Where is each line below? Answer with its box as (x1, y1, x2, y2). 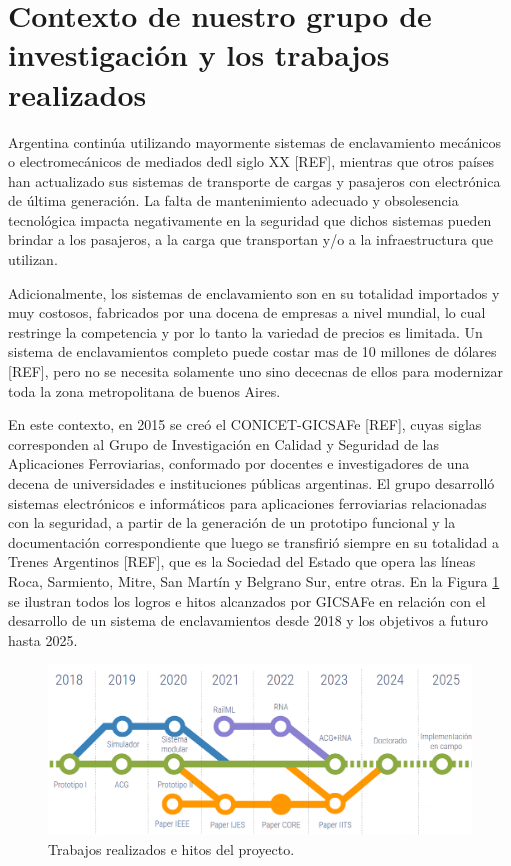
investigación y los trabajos (8, 34, 390, 75)
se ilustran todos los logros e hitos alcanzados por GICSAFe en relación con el (8, 590, 486, 611)
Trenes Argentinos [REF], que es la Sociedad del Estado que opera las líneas (8, 551, 476, 572)
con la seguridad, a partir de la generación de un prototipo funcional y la (8, 512, 456, 533)
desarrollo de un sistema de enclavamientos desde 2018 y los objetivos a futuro (8, 610, 489, 631)
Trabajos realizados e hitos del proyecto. (48, 838, 295, 859)
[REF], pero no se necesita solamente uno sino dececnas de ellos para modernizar (8, 361, 504, 382)
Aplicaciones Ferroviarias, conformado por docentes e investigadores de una (8, 453, 470, 474)
